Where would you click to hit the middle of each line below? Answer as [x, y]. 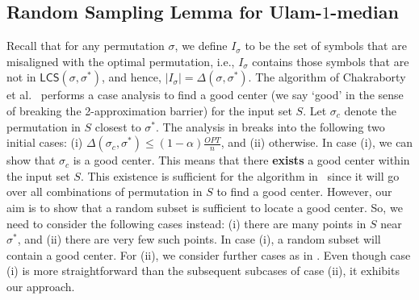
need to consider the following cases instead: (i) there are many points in [186, 223]
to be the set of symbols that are [326, 46]
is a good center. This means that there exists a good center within [241, 160]
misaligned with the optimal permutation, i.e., [121, 61]
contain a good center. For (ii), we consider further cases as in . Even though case [209, 254]
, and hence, [131, 77]
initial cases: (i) [45, 142]
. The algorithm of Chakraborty [327, 77]
